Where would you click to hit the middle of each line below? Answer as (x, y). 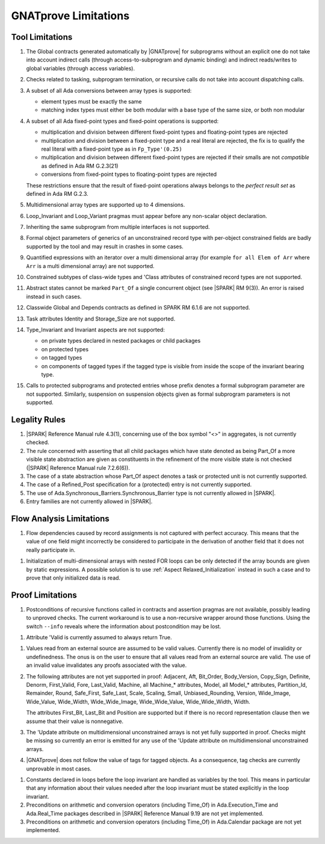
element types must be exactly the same (91, 102)
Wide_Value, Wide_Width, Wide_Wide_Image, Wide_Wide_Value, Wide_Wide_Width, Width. (138, 701)
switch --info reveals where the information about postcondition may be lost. (124, 626)
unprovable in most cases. (59, 769)
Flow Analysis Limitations (60, 518)
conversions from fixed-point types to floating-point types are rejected (129, 174)
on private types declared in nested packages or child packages (121, 341)
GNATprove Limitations (70, 16)
